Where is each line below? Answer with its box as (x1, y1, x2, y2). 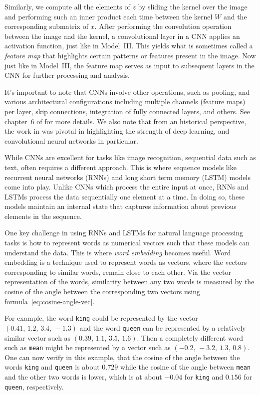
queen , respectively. (4, 381, 64, 392)
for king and (184, 372, 224, 382)
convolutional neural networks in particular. (4, 135, 138, 146)
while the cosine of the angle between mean (120, 362, 251, 372)
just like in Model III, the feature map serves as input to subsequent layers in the (4, 60, 255, 70)
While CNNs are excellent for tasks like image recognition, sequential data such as (4, 152, 256, 163)
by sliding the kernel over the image (138, 1, 248, 11)
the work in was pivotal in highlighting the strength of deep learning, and (4, 126, 230, 136)
